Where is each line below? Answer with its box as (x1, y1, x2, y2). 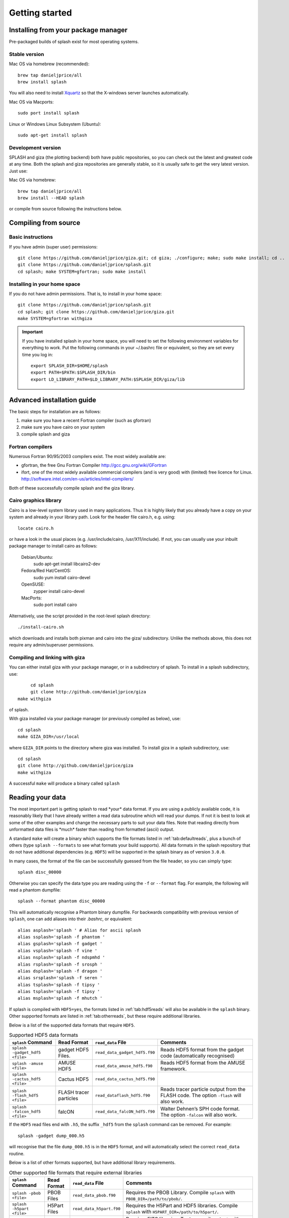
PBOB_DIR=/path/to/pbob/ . (126, 1195, 183, 1202)
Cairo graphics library (9, 497, 62, 504)
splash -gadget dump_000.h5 (18, 1133, 85, 1139)
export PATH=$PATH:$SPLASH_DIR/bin (31, 370, 116, 375)
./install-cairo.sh (18, 624, 64, 630)
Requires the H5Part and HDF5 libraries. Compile (126, 1202, 238, 1209)
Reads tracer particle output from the (160, 1086, 246, 1093)
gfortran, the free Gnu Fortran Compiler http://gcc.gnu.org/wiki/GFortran (21, 462, 167, 468)
